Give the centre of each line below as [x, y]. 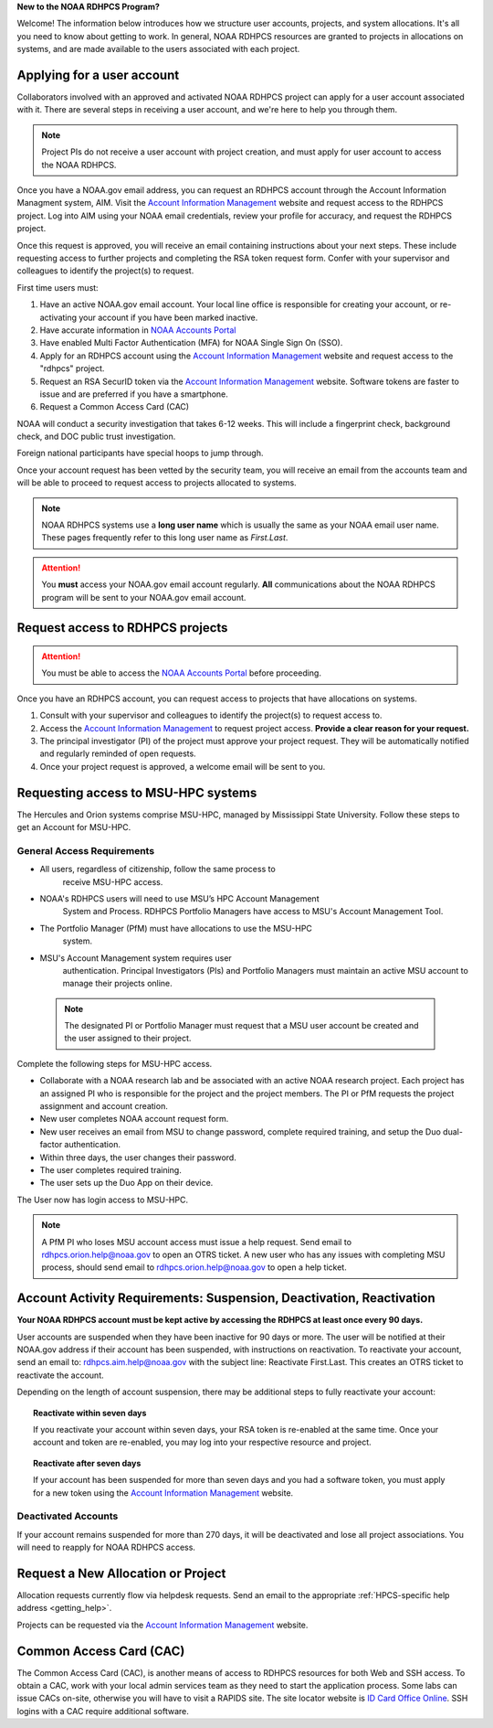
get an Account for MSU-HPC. [74, 827]
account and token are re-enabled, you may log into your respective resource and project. [202, 1442]
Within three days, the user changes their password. [138, 1157]
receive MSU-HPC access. [113, 881]
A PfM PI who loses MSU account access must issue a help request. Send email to [196, 1242]
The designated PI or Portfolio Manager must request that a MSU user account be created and [241, 1026]
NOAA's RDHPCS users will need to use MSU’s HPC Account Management [179, 898]
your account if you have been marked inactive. [168, 317]
